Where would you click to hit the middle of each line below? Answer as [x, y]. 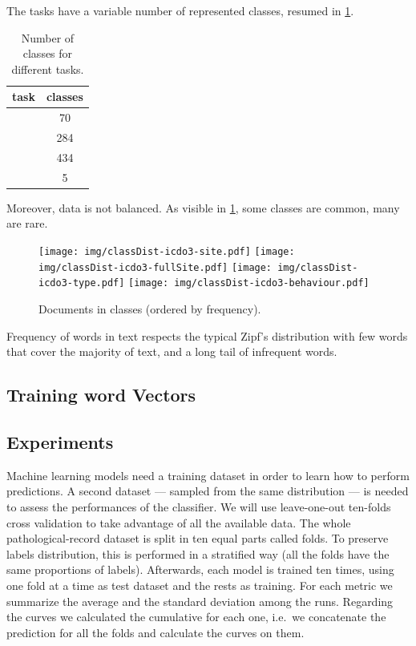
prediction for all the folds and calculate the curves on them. [155, 632]
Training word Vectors [101, 395]
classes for [48, 53]
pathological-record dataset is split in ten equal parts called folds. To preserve [198, 538]
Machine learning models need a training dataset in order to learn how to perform [208, 475]
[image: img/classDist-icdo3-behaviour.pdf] [249, 283]
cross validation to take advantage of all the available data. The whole [179, 522]
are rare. [27, 223]
